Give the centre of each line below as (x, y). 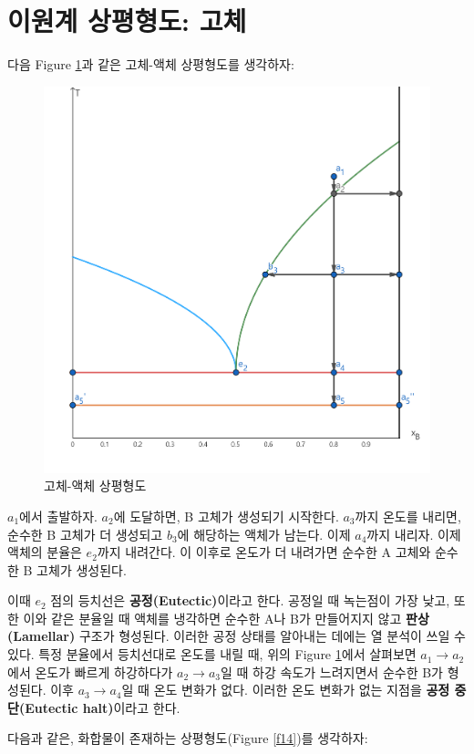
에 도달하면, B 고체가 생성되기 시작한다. (226, 516)
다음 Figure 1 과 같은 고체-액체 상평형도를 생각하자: (151, 64)
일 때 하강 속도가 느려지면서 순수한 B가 (332, 671)
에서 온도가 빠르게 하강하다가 (90, 671)
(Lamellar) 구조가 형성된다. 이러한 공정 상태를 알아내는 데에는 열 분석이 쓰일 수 (237, 636)
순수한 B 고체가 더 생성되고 (85, 534)
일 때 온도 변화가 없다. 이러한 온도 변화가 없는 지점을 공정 (286, 690)
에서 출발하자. (58, 516)
